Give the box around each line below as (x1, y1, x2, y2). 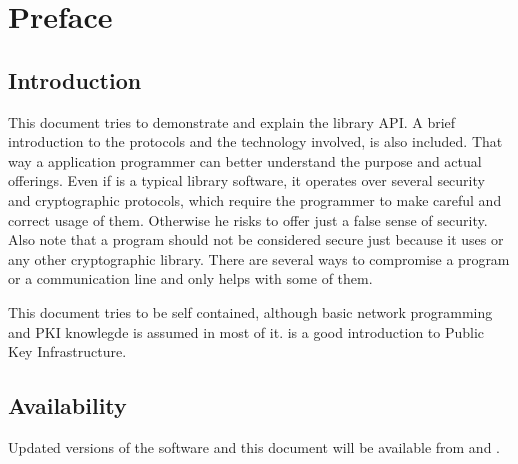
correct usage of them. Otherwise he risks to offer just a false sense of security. (8, 209, 488, 230)
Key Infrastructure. (8, 341, 127, 362)
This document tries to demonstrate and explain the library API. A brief (8, 111, 456, 132)
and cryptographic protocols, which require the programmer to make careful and (8, 189, 502, 210)
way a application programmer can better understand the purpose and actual (8, 150, 482, 171)
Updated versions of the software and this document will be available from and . (8, 436, 500, 457)
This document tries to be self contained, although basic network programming (8, 301, 493, 322)
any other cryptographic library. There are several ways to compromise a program (8, 248, 510, 269)
